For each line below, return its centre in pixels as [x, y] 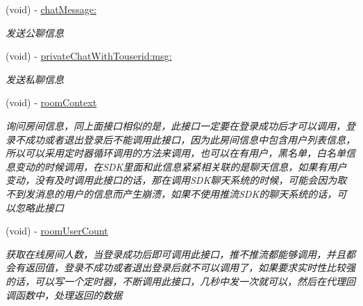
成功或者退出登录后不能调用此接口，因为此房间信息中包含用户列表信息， [190, 139]
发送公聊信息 [35, 32]
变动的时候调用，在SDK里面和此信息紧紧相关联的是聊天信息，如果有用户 [181, 166]
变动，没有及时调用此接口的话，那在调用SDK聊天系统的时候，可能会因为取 [176, 180]
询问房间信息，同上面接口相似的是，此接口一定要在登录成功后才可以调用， [176, 125]
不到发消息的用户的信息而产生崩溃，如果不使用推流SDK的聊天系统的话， [171, 193]
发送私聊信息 [35, 79]
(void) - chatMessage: [51, 9]
